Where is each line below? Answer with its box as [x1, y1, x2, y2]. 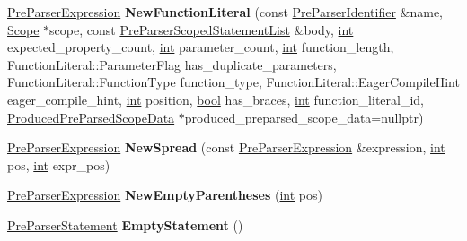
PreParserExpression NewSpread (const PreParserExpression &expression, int [7, 138, 445, 157]
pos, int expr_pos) [7, 155, 110, 174]
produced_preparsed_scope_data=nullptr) [184, 108, 424, 126]
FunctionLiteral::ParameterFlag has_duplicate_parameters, [7, 55, 337, 73]
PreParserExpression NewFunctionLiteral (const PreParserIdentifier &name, [7, 3, 443, 21]
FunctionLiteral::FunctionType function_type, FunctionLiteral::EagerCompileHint [7, 73, 460, 91]
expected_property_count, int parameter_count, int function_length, [7, 38, 394, 56]
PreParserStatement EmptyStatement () [7, 215, 243, 234]
